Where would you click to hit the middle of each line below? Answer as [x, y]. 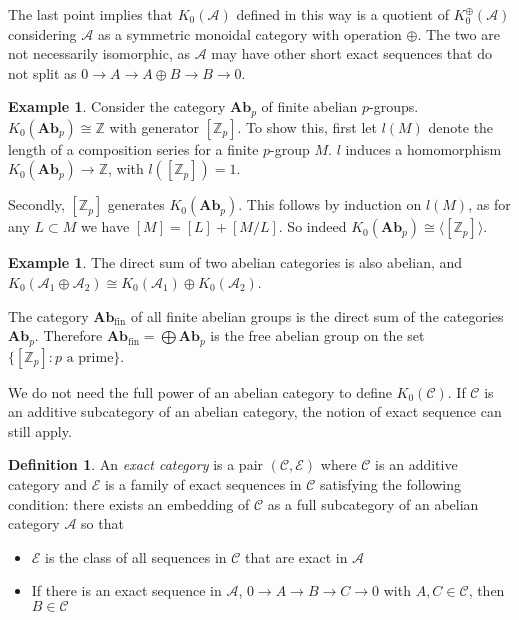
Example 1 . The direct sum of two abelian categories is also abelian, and [235, 262]
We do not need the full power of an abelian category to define [200, 391]
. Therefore [68, 335]
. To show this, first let [307, 126]
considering [42, 33]
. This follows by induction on [330, 204]
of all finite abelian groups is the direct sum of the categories [317, 315]
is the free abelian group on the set [317, 335]
